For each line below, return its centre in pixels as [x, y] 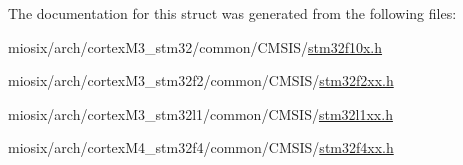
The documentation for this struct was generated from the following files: [232, 13]
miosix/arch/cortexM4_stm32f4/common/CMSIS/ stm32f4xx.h [201, 147]
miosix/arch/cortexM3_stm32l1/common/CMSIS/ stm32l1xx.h [200, 113]
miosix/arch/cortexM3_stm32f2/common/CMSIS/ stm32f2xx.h [201, 80]
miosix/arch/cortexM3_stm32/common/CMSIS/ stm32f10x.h [195, 46]
